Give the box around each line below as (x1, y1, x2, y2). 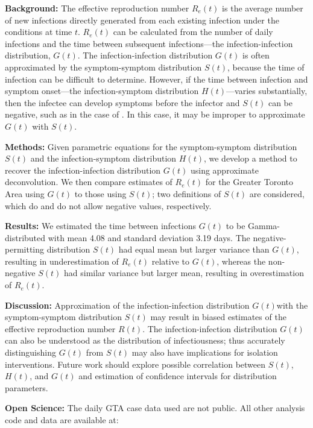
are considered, (249, 187, 305, 200)
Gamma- (248, 219, 280, 232)
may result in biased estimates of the (150, 310, 286, 323)
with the (276, 298, 308, 311)
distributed (5, 231, 46, 244)
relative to (151, 254, 189, 267)
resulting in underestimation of (5, 254, 119, 267)
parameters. (5, 381, 48, 394)
